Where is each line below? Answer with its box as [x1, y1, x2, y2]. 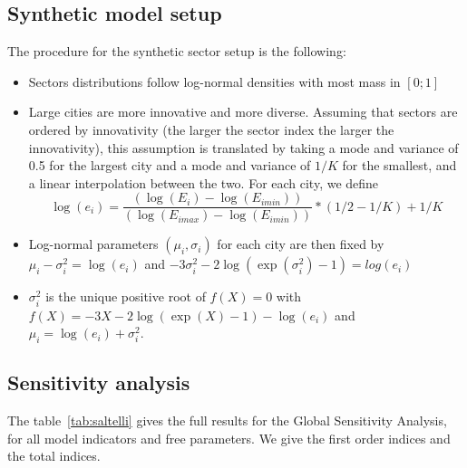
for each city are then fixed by [217, 234, 384, 253]
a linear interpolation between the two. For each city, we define [28, 173, 379, 192]
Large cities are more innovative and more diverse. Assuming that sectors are [28, 102, 458, 121]
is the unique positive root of [45, 287, 206, 306]
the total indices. [7, 446, 101, 465]
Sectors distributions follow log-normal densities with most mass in [28, 72, 401, 91]
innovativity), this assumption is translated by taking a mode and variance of [28, 138, 459, 157]
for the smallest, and [342, 156, 457, 175]
